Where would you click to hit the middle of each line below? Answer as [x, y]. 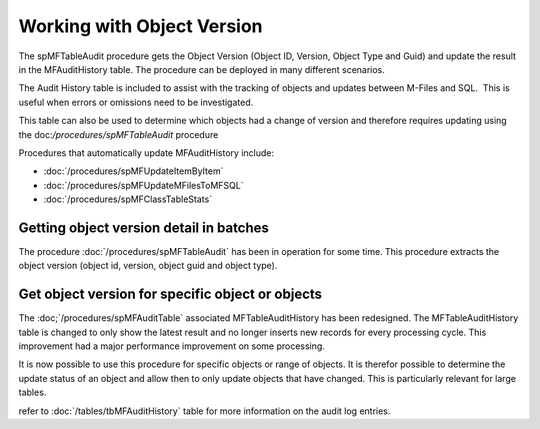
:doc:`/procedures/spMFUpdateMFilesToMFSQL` [143, 185]
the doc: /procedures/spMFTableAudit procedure [118, 134]
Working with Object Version [141, 26]
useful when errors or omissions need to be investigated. [136, 102]
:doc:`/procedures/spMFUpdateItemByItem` [133, 171]
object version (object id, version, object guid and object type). [148, 266]
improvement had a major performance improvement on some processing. [171, 346]
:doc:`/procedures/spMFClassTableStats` [128, 199]
